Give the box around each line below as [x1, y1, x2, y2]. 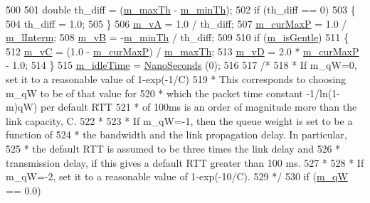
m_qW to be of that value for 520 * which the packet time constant [6, 85, 303, 100]
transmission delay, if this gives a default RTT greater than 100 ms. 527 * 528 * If [6, 155, 364, 170]
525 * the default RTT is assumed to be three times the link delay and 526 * [6, 141, 341, 155]
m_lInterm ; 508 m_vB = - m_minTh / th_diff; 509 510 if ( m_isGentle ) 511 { [6, 30, 349, 45]
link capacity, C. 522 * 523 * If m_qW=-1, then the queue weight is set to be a [6, 113, 353, 128]
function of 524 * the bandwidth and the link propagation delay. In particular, [6, 127, 347, 142]
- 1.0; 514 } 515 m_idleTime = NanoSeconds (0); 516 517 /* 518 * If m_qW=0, [6, 57, 357, 72]
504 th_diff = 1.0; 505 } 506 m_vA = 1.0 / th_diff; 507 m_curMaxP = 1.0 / [6, 16, 347, 31]
